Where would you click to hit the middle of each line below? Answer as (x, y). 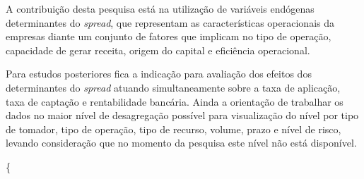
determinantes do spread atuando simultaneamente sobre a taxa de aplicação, (173, 87)
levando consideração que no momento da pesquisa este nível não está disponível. (181, 143)
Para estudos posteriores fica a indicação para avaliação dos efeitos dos (159, 74)
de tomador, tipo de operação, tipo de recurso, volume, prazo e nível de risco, (174, 129)
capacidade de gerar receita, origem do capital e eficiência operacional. (158, 50)
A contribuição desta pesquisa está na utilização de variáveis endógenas (160, 8)
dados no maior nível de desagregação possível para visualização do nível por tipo (182, 115)
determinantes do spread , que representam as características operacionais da (170, 22)
